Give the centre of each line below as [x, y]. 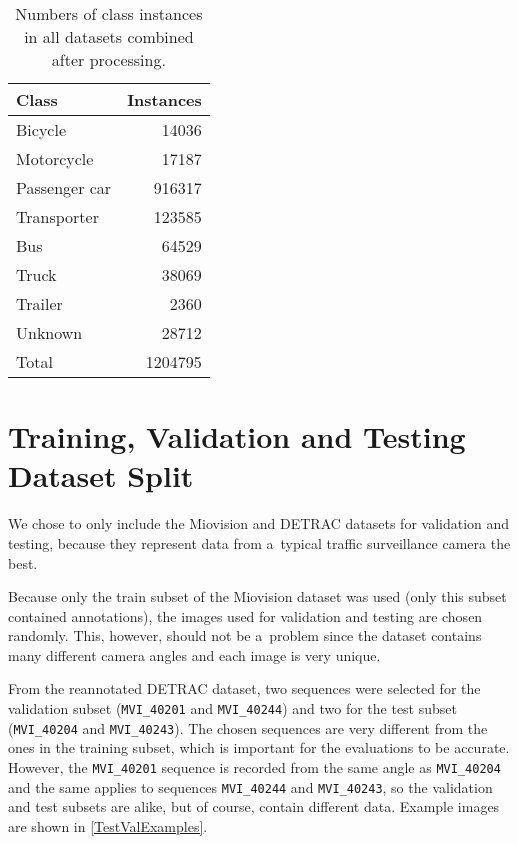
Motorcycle [55, 158]
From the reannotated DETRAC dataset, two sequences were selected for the [244, 688]
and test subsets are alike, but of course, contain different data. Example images [254, 806]
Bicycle [41, 129]
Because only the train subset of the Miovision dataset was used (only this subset [257, 596]
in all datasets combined [109, 36]
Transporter [57, 216]
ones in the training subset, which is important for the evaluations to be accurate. [259, 747]
